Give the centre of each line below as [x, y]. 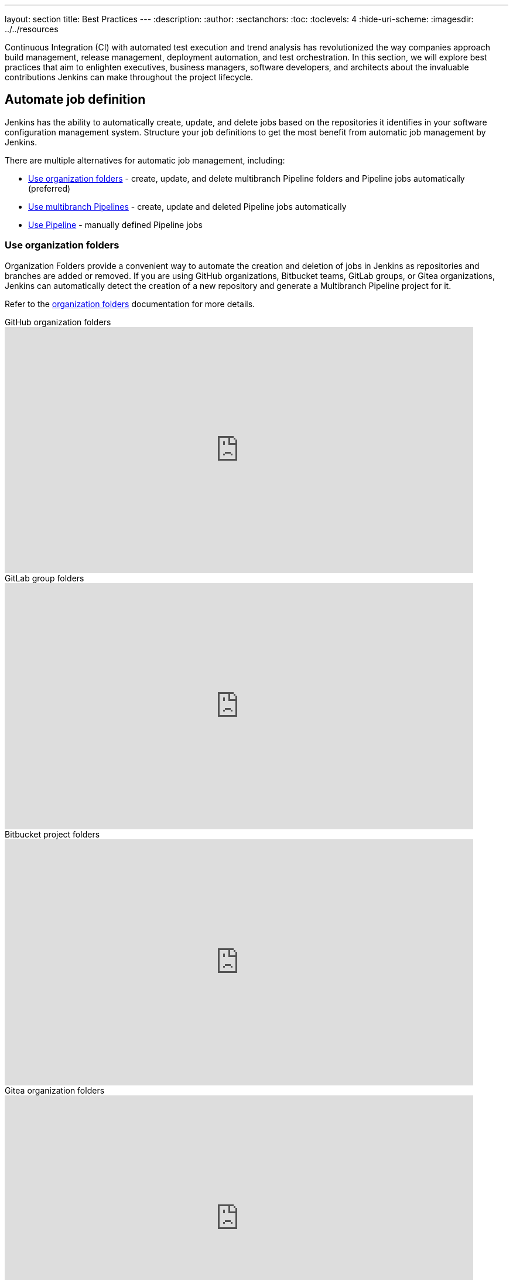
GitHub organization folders [58, 322]
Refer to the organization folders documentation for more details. [130, 304]
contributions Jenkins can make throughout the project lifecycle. [129, 77]
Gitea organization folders [55, 1090]
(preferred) [49, 188]
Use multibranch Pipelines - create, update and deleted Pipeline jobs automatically [187, 206]
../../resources [32, 29]
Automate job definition [75, 100]
